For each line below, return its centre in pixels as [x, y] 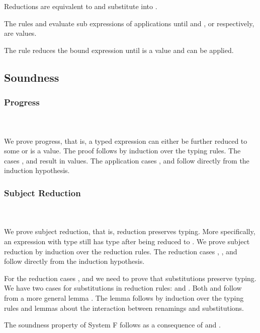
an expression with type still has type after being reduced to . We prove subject [127, 241]
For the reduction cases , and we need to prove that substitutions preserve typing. [130, 278]
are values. [20, 33]
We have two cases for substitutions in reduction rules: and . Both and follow [123, 288]
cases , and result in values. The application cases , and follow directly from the [127, 160]
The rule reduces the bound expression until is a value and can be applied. [119, 50]
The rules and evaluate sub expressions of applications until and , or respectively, [129, 23]
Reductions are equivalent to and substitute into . [81, 6]
